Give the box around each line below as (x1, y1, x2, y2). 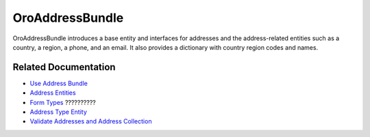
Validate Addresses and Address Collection (29, 117, 152, 125)
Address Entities (29, 89, 76, 97)
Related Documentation (12, 61, 116, 73)
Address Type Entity (29, 108, 87, 116)
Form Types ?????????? (29, 98, 96, 106)
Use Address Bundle (29, 79, 88, 87)
